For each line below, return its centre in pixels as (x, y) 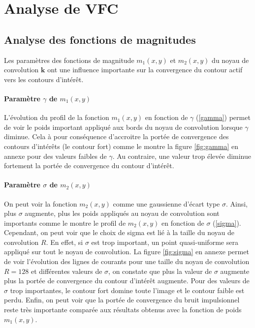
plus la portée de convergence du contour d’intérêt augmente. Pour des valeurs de (127, 281)
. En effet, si (64, 242)
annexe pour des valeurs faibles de (55, 156)
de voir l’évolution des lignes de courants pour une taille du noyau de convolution (127, 261)
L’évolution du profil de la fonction (57, 117)
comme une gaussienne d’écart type (166, 203)
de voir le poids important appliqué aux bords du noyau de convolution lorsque (123, 127)
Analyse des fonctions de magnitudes (100, 39)
